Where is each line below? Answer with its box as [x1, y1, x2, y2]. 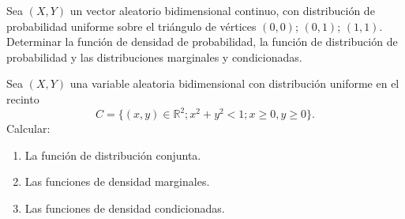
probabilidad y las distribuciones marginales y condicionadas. [6, 48, 302, 65]
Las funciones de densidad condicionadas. [24, 199, 225, 216]
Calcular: [6, 120, 51, 137]
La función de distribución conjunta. [24, 146, 201, 163]
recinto [6, 90, 39, 107]
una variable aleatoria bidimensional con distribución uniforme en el [69, 75, 399, 92]
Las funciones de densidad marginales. [24, 173, 210, 190]
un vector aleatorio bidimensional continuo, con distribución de [69, 2, 375, 18]
